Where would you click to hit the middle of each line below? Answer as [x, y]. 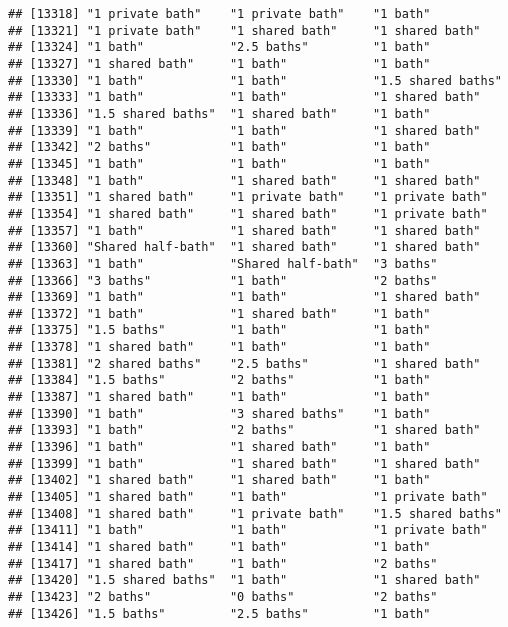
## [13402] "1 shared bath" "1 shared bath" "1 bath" [219, 480]
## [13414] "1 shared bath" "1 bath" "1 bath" [219, 547]
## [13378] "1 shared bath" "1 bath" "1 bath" [219, 347]
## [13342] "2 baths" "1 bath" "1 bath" [219, 147]
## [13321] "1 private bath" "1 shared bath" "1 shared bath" [244, 30]
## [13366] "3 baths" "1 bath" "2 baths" [223, 280]
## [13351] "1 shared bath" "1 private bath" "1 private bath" [248, 197]
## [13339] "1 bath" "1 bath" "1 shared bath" [244, 130]
